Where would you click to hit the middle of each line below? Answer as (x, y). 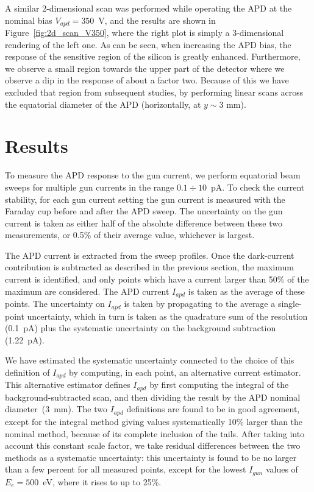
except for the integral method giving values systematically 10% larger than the (154, 421)
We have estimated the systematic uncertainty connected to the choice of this (150, 360)
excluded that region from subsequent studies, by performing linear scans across (154, 92)
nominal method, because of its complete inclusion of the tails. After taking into (155, 433)
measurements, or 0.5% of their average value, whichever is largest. (130, 235)
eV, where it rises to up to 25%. (102, 481)
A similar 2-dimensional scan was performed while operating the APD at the (148, 8)
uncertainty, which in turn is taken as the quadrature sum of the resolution (167, 316)
